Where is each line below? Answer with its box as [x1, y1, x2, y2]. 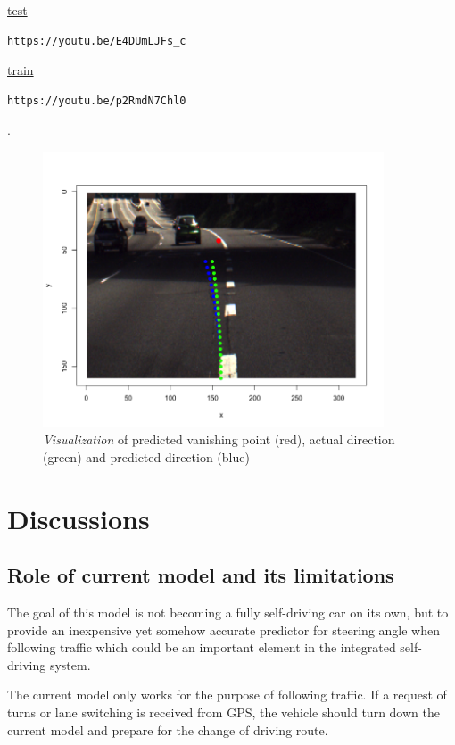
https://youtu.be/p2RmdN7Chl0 [7, 94, 186, 107]
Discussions [7, 500, 150, 536]
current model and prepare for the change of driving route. [7, 720, 328, 739]
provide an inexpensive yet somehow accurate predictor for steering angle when [7, 620, 440, 639]
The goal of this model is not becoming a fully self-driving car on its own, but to [7, 602, 449, 621]
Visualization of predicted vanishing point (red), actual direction [43, 430, 395, 449]
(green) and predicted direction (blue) [43, 447, 250, 466]
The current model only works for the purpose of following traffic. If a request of [7, 685, 447, 704]
